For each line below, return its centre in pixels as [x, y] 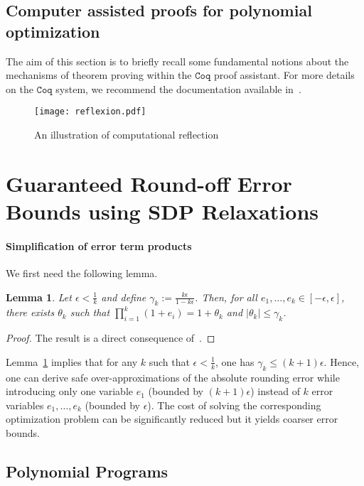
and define [124, 297]
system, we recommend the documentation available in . [178, 88]
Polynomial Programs [87, 471]
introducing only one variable [70, 391]
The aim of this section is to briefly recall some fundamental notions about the [177, 61]
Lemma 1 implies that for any [72, 361]
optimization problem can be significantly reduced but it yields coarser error [172, 419]
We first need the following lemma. [82, 272]
